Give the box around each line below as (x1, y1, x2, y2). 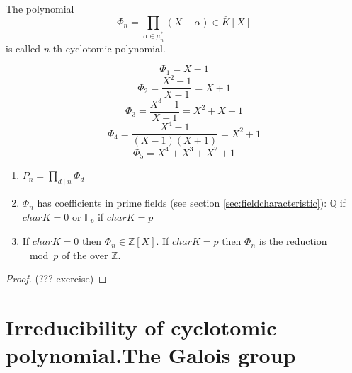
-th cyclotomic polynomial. (50, 40, 166, 55)
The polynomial (6, 1, 74, 16)
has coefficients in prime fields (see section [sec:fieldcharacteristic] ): (37, 195, 327, 210)
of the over (62, 247, 108, 262)
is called (6, 40, 41, 55)
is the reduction (259, 234, 327, 248)
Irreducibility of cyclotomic (6, 313, 277, 342)
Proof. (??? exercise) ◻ (6, 271, 107, 286)
